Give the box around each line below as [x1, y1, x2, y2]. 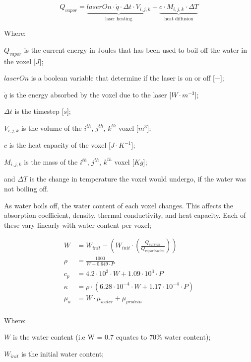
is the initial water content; [21, 348, 104, 359]
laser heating [105, 16, 132, 21]
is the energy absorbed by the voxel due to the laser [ [9, 89, 172, 99]
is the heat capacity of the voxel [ [9, 140, 111, 150]
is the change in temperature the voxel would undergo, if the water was [29, 174, 247, 184]
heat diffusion [164, 16, 193, 21]
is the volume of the [21, 122, 82, 133]
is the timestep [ [14, 106, 64, 116]
